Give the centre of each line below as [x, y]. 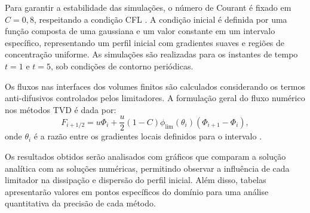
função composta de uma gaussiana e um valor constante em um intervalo [140, 31]
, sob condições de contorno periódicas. [122, 66]
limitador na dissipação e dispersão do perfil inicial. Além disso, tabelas [136, 180]
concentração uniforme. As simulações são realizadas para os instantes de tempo [151, 54]
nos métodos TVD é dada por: [61, 109]
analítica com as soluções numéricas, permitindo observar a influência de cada [147, 168]
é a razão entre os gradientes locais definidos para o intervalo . [148, 136]
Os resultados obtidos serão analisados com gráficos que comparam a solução [145, 156]
